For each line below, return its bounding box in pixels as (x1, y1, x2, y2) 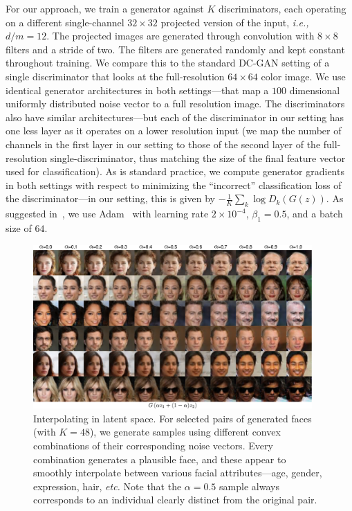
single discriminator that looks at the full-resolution (6, 69, 225, 83)
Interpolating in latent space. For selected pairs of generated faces (33, 411, 312, 425)
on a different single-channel (6, 15, 124, 29)
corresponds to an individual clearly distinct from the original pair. (33, 492, 317, 507)
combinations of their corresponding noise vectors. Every (33, 438, 273, 453)
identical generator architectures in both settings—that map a (6, 82, 269, 97)
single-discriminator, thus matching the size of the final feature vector (50, 150, 346, 165)
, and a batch (286, 206, 343, 221)
